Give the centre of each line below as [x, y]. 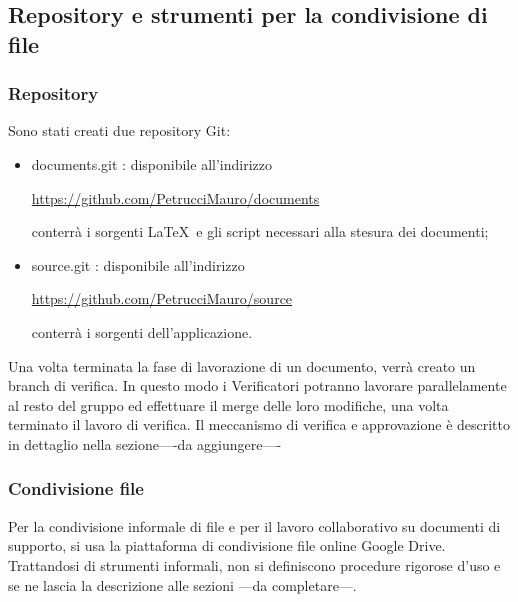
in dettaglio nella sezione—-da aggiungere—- [145, 443]
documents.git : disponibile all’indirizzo [151, 163]
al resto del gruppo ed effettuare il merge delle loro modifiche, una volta [228, 404]
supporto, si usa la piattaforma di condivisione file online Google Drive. [227, 545]
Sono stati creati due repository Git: [119, 130]
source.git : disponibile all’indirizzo [138, 264]
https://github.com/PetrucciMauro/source [162, 298]
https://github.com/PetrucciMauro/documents [175, 197]
